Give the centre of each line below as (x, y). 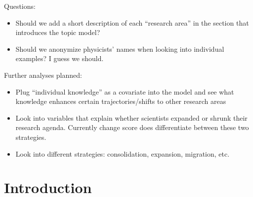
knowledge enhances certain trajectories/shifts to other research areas (121, 101)
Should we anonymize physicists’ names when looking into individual (120, 49)
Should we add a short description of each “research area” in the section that (132, 22)
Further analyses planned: (43, 75)
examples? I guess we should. (60, 58)
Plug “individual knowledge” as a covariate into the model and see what (125, 91)
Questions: (20, 6)
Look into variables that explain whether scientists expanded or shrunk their (131, 117)
